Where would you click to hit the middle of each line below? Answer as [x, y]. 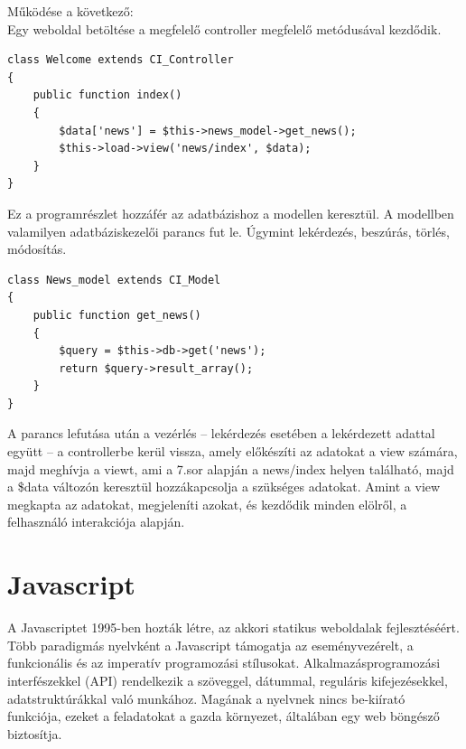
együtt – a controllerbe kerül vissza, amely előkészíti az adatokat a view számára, [233, 451]
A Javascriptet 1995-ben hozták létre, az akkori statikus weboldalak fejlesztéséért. [233, 627]
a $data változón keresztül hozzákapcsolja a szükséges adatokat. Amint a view [224, 487]
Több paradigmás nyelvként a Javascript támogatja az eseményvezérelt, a [210, 645]
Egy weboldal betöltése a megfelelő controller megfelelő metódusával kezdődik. [224, 28]
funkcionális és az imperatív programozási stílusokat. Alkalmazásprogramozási [224, 663]
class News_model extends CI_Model [114, 280]
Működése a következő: [70, 11]
